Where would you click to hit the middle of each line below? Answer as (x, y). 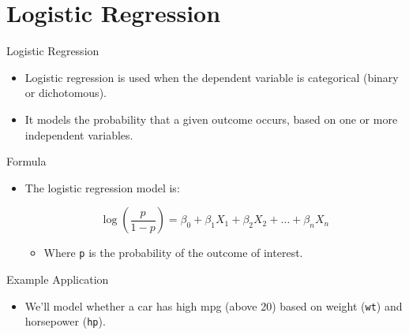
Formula (26, 161)
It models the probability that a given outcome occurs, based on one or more (211, 119)
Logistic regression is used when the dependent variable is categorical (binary (212, 77)
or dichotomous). (66, 93)
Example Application (58, 279)
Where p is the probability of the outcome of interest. (173, 253)
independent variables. (79, 134)
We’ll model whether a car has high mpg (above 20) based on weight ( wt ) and (214, 305)
